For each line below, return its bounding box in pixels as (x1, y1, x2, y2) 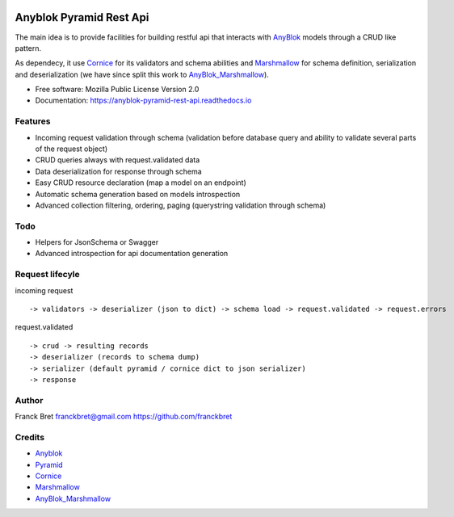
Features (15, 116, 51, 127)
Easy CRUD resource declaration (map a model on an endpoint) (35, 178, 246, 187)
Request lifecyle (15, 269, 80, 280)
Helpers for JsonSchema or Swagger (35, 237, 159, 247)
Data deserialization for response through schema (35, 166, 202, 176)
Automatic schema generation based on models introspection (35, 189, 241, 199)
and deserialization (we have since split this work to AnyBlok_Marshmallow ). (15, 69, 270, 79)
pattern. (15, 43, 42, 53)
